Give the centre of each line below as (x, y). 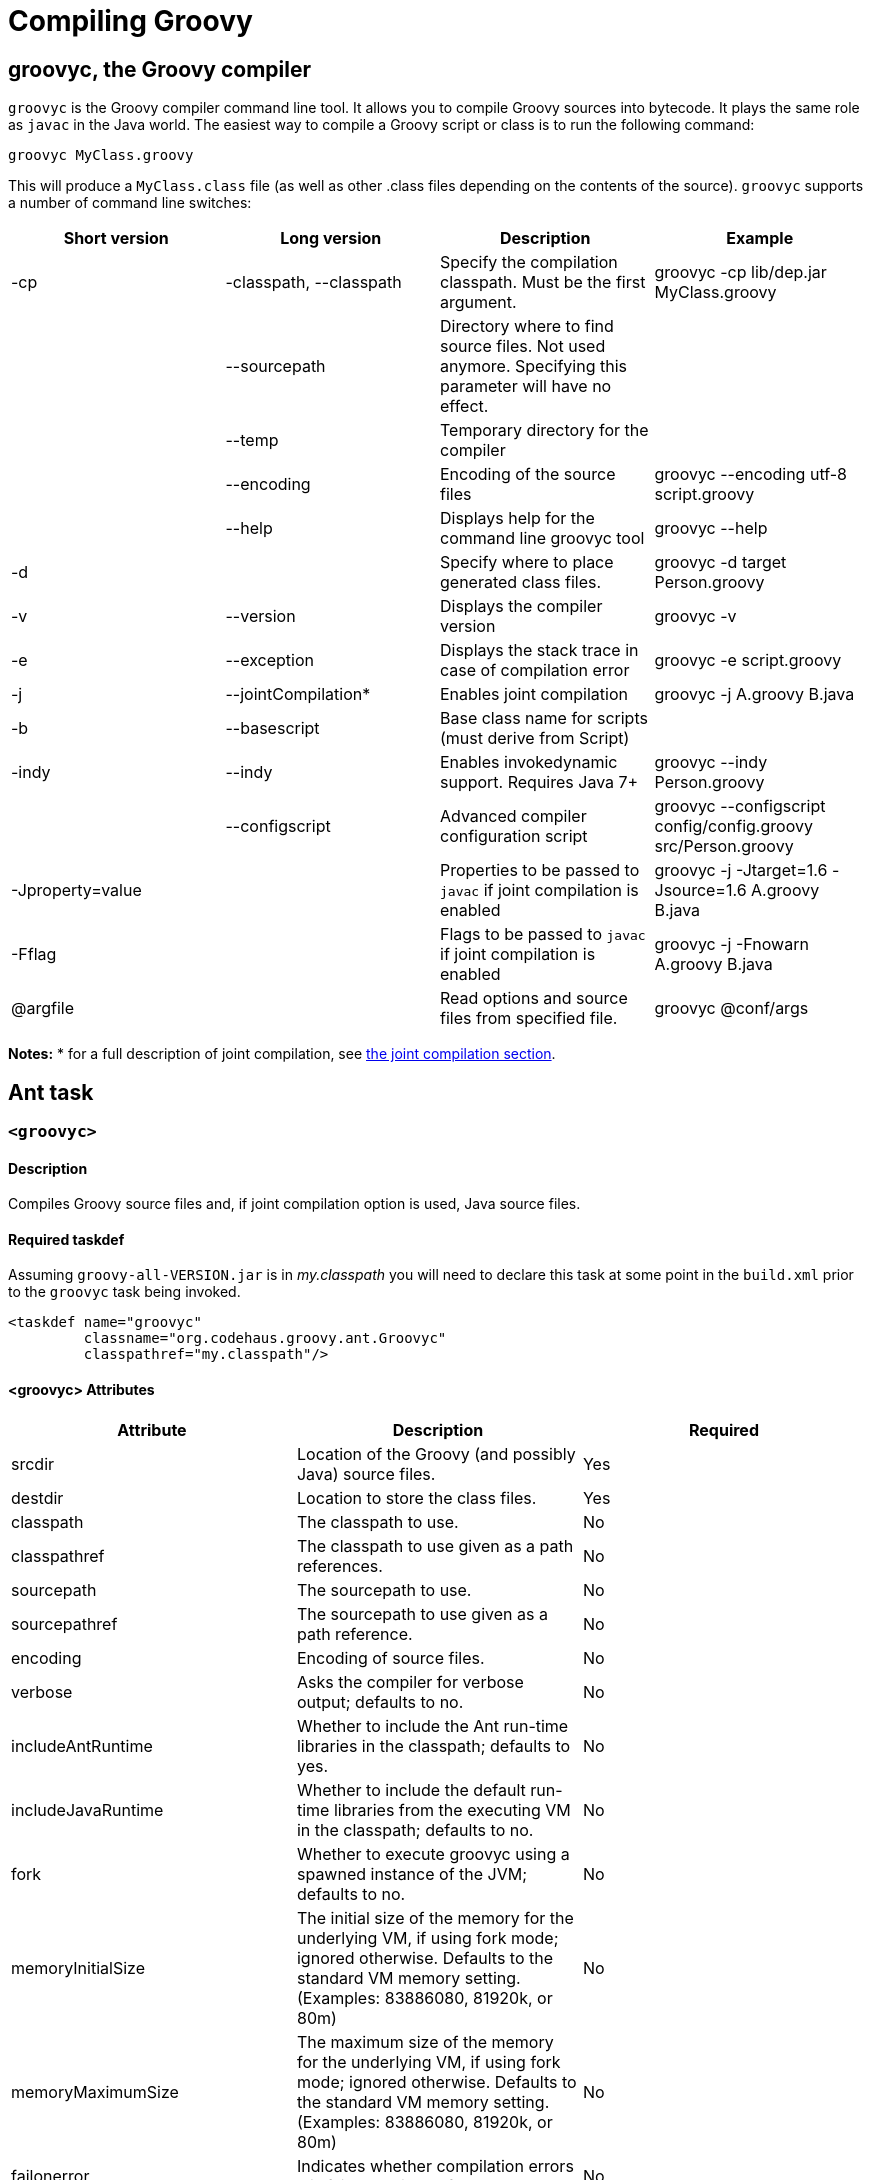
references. (339, 1565)
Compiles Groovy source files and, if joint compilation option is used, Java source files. (294, 1204)
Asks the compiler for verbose (410, 1681)
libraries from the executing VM (452, 1809)
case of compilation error (535, 670)
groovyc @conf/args (731, 1008)
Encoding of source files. (390, 1657)
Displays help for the (517, 518)
